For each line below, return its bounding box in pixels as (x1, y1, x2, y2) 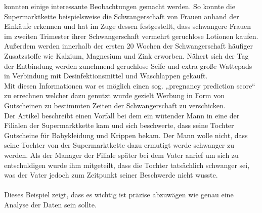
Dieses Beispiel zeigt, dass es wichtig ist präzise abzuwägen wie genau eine (4, 189, 234, 200)
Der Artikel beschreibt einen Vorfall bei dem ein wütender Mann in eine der (4, 110, 240, 120)
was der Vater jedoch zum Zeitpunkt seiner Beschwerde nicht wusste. (4, 169, 218, 180)
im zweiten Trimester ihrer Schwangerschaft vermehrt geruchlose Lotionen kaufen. (4, 30, 258, 41)
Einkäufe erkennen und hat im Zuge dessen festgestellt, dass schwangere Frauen (4, 21, 251, 31)
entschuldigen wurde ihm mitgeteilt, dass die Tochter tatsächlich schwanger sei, (4, 159, 250, 170)
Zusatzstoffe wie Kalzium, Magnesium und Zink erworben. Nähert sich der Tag (4, 50, 249, 61)
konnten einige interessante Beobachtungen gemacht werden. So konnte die (4, 1, 235, 11)
